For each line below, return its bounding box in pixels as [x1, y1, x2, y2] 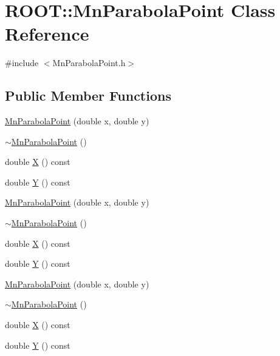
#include [5, 56, 39, 69]
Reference [5, 21, 89, 46]
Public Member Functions [5, 86, 171, 105]
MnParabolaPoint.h [52, 56, 126, 69]
